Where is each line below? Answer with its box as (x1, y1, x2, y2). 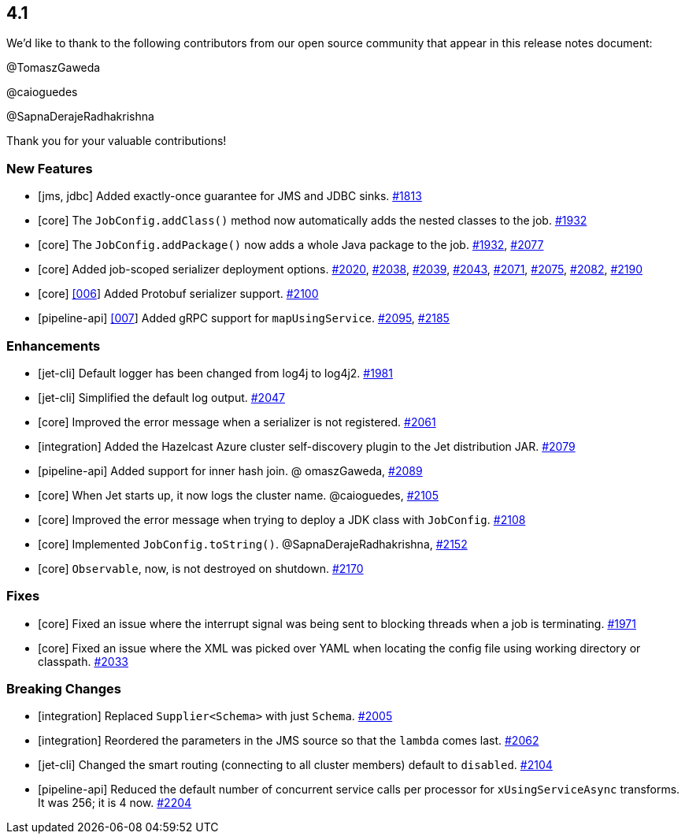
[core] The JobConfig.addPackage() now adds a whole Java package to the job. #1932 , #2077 (38, 238, 544, 252)
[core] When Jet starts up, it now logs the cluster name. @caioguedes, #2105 (38, 488, 439, 502)
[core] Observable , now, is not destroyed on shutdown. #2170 (38, 561, 364, 575)
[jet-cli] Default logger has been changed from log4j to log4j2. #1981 (38, 366, 393, 380)
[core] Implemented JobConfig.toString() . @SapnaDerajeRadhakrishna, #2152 (38, 537, 468, 551)
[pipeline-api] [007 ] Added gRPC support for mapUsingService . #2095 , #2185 (38, 311, 450, 325)
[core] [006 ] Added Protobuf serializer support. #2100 (38, 287, 319, 301)
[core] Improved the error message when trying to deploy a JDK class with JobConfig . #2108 (38, 512, 526, 526)
